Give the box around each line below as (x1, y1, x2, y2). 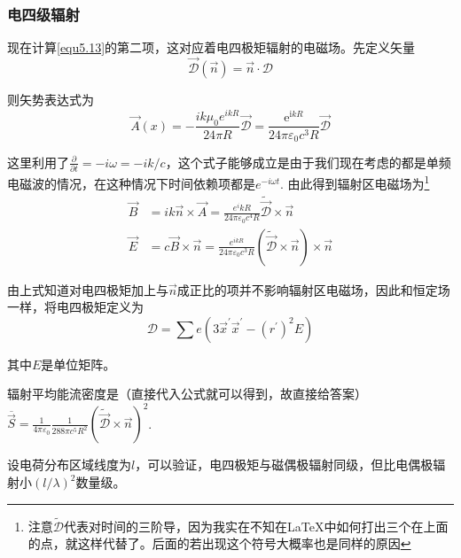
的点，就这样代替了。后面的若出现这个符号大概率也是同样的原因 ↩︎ (27, 534, 411, 553)
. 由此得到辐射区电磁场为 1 (279, 172, 430, 192)
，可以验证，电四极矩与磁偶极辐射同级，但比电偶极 (135, 455, 434, 474)
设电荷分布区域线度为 (7, 455, 131, 474)
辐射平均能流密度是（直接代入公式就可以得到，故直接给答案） (7, 384, 367, 403)
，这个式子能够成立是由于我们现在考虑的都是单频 (165, 152, 451, 171)
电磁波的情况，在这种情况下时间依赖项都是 (7, 174, 255, 192)
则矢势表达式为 (7, 90, 94, 109)
